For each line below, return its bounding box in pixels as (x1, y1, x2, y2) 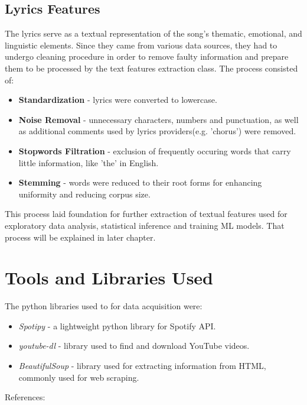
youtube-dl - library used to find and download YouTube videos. (18, 339, 250, 352)
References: (5, 391, 45, 403)
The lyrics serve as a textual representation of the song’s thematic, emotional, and (5, 27, 302, 40)
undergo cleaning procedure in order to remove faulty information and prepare (5, 50, 289, 63)
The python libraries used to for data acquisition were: (5, 300, 203, 312)
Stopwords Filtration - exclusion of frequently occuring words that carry (18, 144, 291, 157)
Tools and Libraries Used (5, 265, 213, 290)
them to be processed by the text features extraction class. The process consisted (5, 61, 298, 74)
